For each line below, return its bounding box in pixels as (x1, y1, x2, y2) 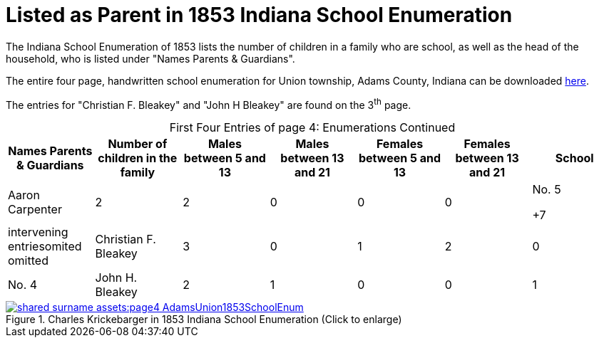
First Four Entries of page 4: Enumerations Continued (169, 120, 456, 135)
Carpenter (8, 202, 62, 217)
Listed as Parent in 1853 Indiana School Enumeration (6, 3, 513, 27)
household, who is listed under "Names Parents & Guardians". (6, 52, 295, 65)
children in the (98, 151, 178, 166)
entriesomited (8, 239, 82, 254)
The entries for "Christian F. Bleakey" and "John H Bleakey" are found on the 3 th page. (6, 96, 411, 111)
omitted (8, 253, 48, 268)
